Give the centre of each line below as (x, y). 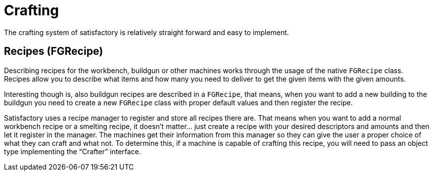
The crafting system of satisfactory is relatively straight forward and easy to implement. (146, 32)
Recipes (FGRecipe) (54, 51)
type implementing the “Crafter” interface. (72, 151)
